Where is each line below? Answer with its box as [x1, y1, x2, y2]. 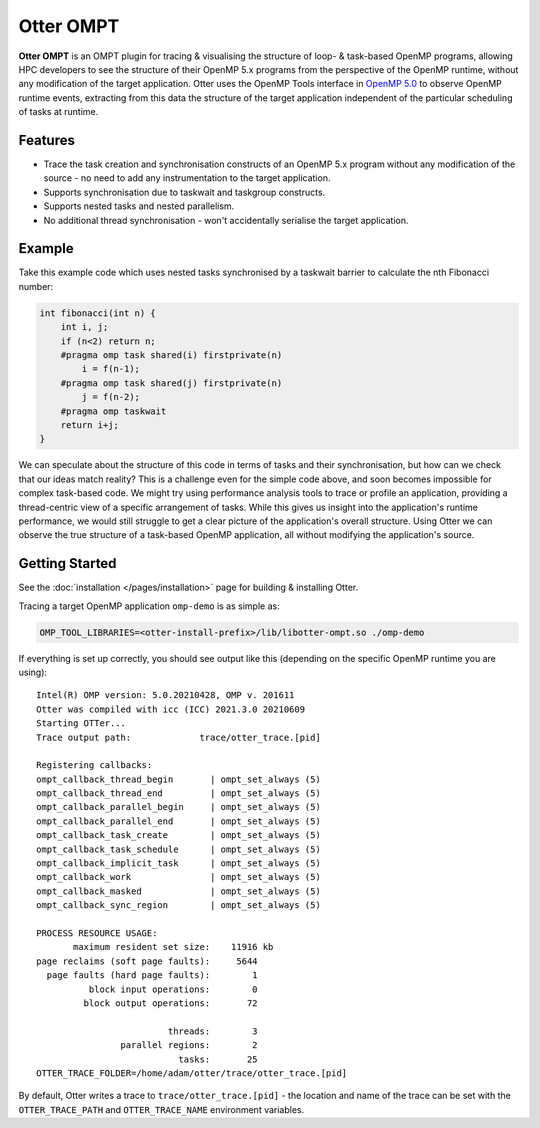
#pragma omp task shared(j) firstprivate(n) [60, 377, 283, 389]
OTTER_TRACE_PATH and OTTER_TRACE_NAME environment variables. [18, 1103, 305, 1115]
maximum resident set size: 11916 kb [73, 941, 274, 953]
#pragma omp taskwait [60, 405, 167, 417]
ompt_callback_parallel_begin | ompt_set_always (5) [36, 801, 322, 813]
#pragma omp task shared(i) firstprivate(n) [60, 350, 283, 361]
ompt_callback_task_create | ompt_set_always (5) [36, 830, 322, 841]
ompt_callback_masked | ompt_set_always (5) [36, 885, 322, 897]
